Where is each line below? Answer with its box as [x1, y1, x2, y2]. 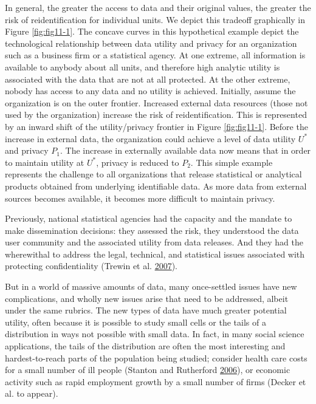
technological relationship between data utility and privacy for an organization [5, 36, 297, 49]
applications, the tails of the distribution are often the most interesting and [5, 340, 286, 352]
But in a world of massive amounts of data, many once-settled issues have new [5, 280, 297, 293]
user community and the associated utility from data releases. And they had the [5, 236, 303, 248]
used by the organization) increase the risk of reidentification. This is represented [5, 108, 307, 121]
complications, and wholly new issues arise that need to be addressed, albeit [5, 292, 289, 304]
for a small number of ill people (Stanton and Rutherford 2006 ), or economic [5, 363, 290, 376]
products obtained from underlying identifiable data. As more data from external [5, 179, 307, 192]
